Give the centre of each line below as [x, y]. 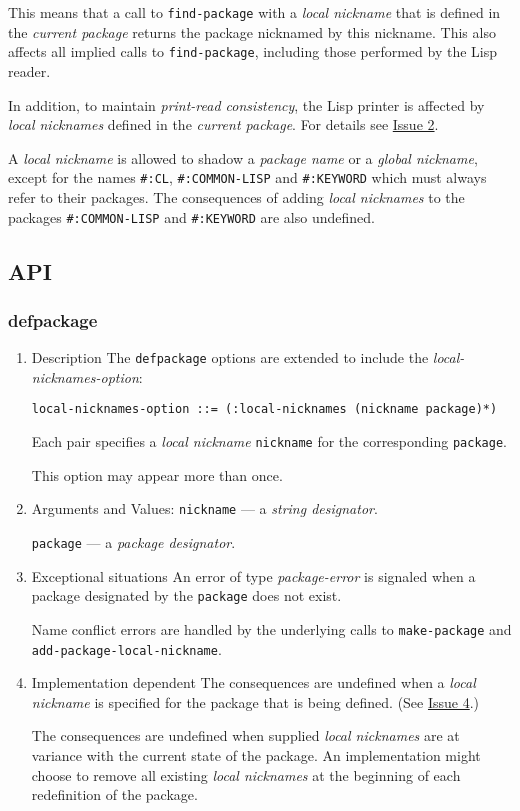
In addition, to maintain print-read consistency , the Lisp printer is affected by [246, 104]
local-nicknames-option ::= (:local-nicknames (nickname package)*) [264, 409]
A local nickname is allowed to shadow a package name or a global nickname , [243, 157]
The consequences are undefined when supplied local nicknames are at [245, 735]
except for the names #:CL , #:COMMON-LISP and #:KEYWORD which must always [247, 177]
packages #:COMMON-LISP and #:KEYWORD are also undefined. [191, 216]
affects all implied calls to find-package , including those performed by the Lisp [252, 51]
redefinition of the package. [114, 794]
